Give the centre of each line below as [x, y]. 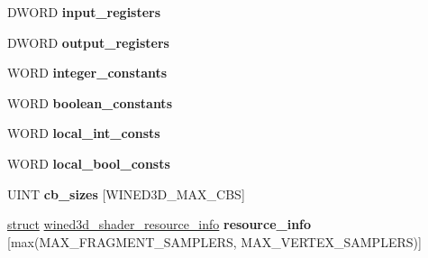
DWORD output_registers [88, 42]
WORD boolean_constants [90, 102]
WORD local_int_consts [84, 133]
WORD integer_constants [87, 73]
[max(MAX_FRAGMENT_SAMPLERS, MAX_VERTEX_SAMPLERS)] [214, 241]
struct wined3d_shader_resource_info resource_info [159, 224]
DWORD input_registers [84, 12]
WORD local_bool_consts [89, 163]
